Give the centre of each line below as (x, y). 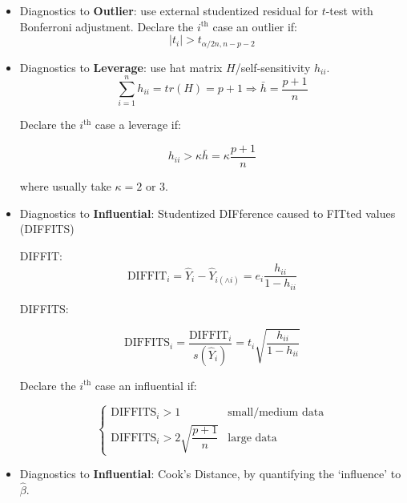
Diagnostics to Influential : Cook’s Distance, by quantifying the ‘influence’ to (210, 474)
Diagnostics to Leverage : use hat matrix (121, 67)
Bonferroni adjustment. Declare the (107, 26)
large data (252, 438)
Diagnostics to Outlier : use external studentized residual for (169, 10)
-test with (349, 10)
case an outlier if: (255, 26)
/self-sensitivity (273, 67)
